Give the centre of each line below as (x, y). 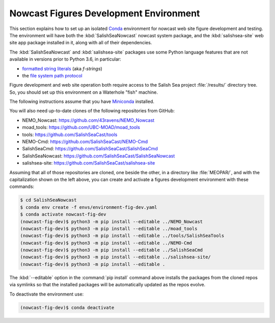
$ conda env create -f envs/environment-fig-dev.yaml (89, 207)
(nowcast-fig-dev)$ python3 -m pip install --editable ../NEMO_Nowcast (112, 221)
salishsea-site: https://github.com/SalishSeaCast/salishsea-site (89, 163)
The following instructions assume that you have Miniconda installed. (82, 101)
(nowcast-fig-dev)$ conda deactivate (67, 307)
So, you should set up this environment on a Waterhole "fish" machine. (84, 92)
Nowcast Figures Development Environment (105, 13)
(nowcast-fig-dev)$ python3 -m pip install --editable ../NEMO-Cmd (106, 243)
